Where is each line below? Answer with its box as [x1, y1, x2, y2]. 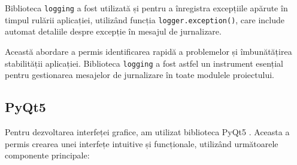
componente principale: [5, 149, 90, 161]
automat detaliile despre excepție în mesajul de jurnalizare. [5, 25, 222, 38]
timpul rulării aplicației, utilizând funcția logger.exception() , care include [5, 13, 285, 26]
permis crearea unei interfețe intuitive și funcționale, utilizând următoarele [5, 137, 278, 150]
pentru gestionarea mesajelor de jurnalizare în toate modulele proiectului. [5, 69, 274, 81]
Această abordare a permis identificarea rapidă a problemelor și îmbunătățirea [5, 45, 292, 57]
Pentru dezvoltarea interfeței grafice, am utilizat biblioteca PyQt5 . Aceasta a [5, 125, 290, 138]
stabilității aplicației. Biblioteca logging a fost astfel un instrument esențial [5, 57, 283, 69]
